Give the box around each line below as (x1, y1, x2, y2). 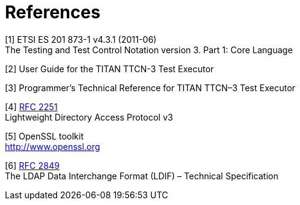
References (5, 2, 101, 23)
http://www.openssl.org (5, 141, 101, 152)
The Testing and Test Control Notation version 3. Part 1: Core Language (5, 44, 293, 55)
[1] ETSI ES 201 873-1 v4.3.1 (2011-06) (5, 34, 157, 45)
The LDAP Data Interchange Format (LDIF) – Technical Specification (5, 170, 279, 181)
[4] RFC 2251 (5, 101, 58, 112)
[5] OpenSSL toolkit (5, 130, 84, 141)
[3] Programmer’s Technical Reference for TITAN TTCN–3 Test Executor (5, 82, 296, 93)
